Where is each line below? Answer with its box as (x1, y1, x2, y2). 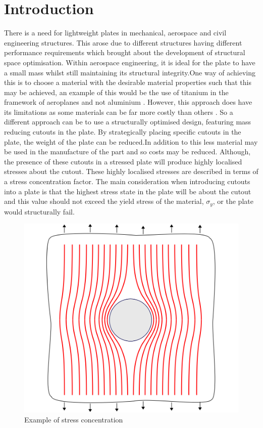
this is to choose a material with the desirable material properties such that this (4, 77, 251, 88)
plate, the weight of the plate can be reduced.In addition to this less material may (4, 136, 258, 147)
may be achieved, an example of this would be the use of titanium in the (4, 87, 229, 97)
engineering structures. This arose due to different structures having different (4, 37, 242, 48)
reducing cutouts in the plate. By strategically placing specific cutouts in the (4, 126, 241, 137)
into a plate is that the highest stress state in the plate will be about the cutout (4, 186, 251, 196)
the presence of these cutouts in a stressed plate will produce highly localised (4, 156, 242, 166)
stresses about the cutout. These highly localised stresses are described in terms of (4, 166, 258, 177)
